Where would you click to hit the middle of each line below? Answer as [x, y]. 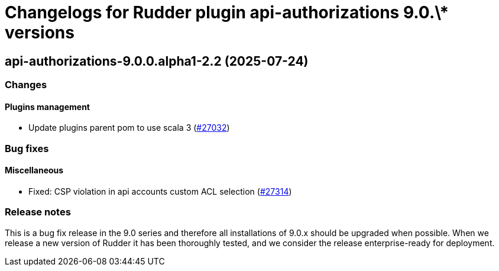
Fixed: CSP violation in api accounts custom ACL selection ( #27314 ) [160, 191]
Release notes [38, 212]
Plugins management [47, 107]
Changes [26, 85]
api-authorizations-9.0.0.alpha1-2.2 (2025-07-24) [157, 61]
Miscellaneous [34, 170]
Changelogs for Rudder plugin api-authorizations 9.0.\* [227, 12]
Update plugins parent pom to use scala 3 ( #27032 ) [129, 128]
